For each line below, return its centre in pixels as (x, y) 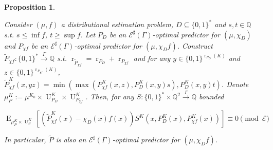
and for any (152, 58)
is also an (71, 140)
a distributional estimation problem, (117, 24)
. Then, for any (110, 97)
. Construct (195, 45)
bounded (211, 97)
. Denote (235, 84)
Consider (18, 24)
